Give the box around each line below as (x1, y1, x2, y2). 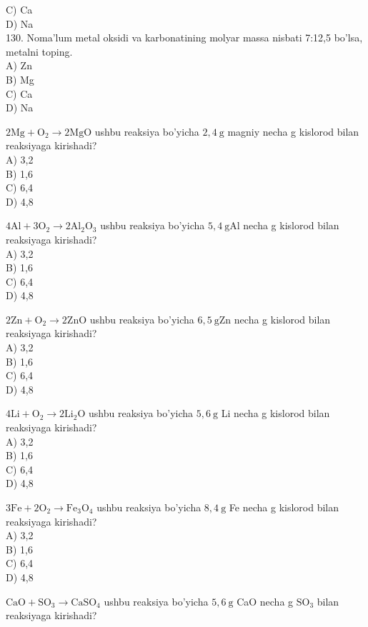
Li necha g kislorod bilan (221, 406, 330, 421)
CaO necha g (237, 593, 294, 608)
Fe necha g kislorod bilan (229, 500, 339, 514)
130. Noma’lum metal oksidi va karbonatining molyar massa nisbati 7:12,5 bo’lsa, (6, 30, 363, 45)
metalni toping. (6, 44, 73, 59)
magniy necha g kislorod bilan (227, 124, 359, 139)
